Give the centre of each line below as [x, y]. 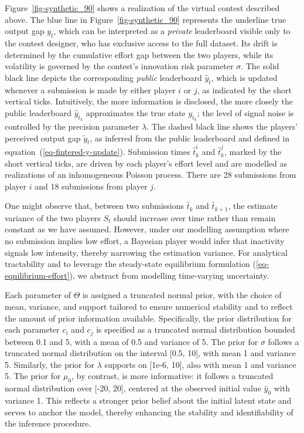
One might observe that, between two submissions [95, 206]
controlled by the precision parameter [72, 126]
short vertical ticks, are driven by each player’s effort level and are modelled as [146, 163]
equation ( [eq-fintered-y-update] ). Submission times [98, 152]
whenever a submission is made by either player [90, 89]
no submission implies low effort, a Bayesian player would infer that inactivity [145, 241]
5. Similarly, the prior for [50, 364]
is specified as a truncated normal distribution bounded [196, 329]
